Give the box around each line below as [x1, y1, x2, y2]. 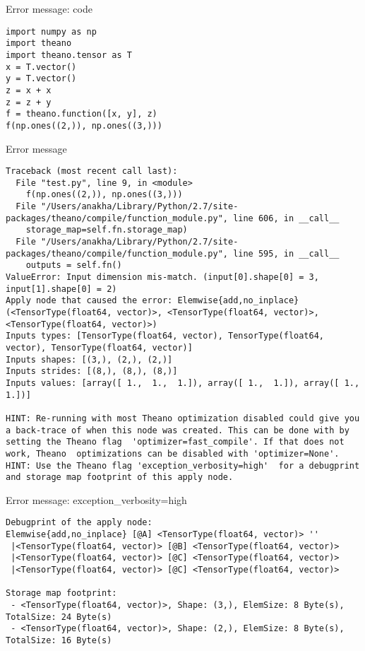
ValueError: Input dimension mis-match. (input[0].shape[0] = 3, [6, 272, 319, 282]
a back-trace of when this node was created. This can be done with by [6, 425, 349, 435]
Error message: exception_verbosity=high [6, 492, 187, 507]
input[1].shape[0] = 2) [6, 283, 117, 294]
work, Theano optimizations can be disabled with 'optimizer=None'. [6, 448, 340, 459]
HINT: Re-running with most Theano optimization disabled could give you [6, 413, 360, 423]
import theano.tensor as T [6, 49, 132, 60]
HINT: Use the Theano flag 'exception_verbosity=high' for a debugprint [6, 460, 360, 471]
